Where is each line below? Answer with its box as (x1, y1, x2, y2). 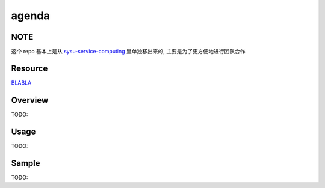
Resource (11, 63, 48, 73)
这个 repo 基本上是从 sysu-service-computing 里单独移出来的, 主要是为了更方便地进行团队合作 (11, 48, 246, 55)
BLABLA (11, 79, 32, 86)
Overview (11, 95, 49, 105)
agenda (11, 9, 50, 22)
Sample (11, 158, 40, 168)
